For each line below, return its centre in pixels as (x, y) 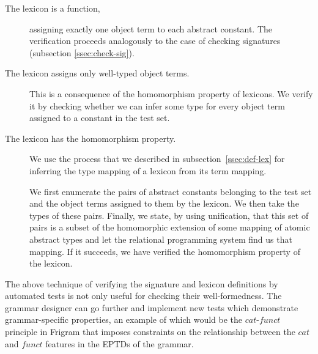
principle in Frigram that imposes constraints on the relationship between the (150, 332)
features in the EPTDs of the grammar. (120, 343)
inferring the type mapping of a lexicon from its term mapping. (148, 170)
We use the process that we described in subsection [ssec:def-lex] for (157, 159)
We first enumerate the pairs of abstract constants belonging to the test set (171, 191)
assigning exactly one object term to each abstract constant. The (151, 28)
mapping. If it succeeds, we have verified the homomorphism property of (165, 251)
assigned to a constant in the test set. (100, 118)
